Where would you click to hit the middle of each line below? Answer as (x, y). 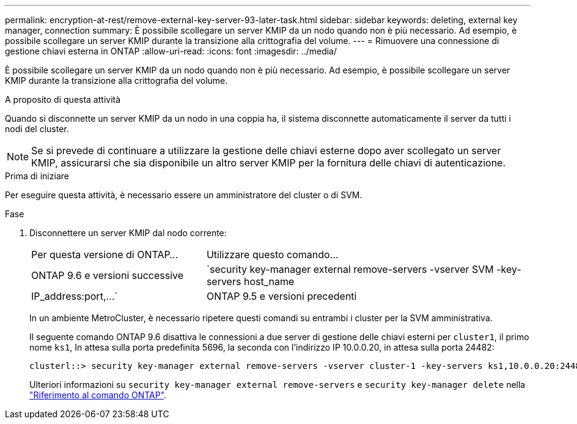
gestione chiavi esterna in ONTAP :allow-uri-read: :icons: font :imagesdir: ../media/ (171, 51)
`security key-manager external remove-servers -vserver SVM (350, 269)
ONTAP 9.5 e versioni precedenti (281, 296)
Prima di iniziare (37, 176)
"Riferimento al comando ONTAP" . (98, 395)
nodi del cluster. (37, 129)
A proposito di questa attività (63, 99)
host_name (269, 281)
